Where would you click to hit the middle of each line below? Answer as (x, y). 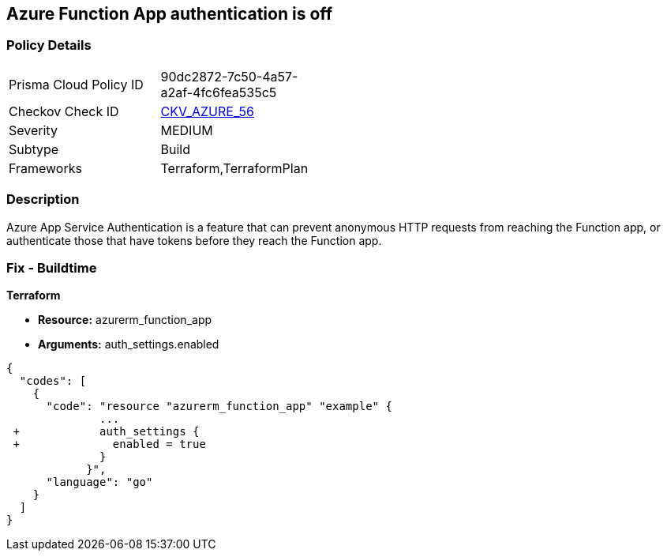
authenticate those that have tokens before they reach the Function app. (194, 240)
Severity (33, 130)
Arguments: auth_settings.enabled (129, 344)
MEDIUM (187, 130)
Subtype (34, 149)
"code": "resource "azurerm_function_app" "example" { (219, 406)
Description (43, 199)
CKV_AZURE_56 (207, 111)
